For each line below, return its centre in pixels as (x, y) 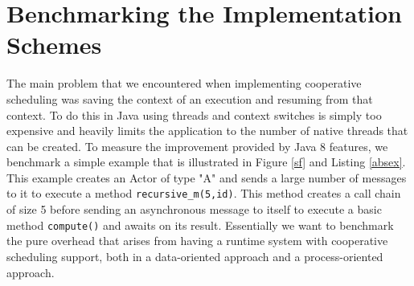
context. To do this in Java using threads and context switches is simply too (194, 114)
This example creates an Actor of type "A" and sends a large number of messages (207, 177)
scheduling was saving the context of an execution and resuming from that (190, 98)
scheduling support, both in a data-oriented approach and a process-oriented (195, 256)
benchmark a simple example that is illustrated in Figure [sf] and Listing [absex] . (206, 162)
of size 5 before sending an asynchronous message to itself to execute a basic (194, 209)
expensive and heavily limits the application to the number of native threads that (207, 131)
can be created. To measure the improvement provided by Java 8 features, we (197, 146)
